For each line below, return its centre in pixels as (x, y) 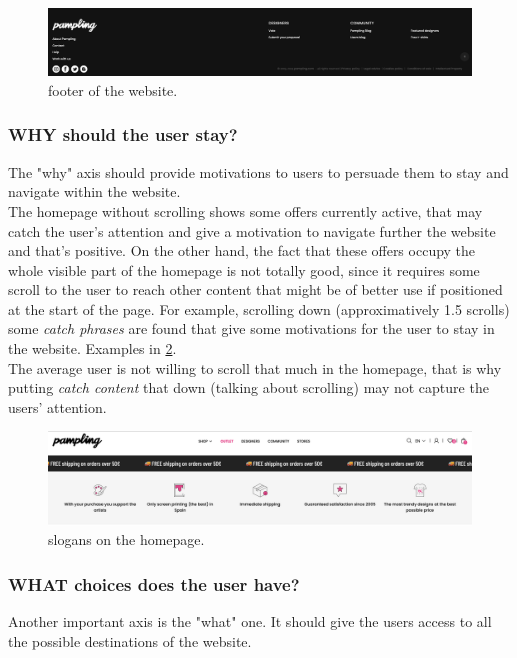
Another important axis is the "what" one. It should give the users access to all (250, 621)
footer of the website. (113, 89)
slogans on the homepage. (126, 539)
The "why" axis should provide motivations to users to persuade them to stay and (258, 171)
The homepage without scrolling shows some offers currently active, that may (245, 210)
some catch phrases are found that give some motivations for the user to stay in (251, 328)
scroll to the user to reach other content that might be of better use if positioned (255, 289)
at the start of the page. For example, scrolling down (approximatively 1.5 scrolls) (259, 308)
